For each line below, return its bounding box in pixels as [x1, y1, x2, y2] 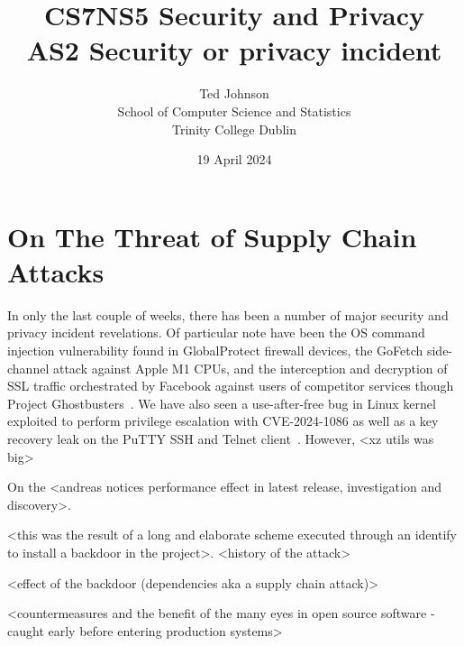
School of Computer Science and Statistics [117, 101, 351, 120]
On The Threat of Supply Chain [7, 217, 417, 254]
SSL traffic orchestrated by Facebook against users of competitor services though [7, 376, 454, 395]
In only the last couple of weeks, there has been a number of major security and [7, 305, 449, 324]
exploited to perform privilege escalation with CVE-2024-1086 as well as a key [7, 411, 439, 430]
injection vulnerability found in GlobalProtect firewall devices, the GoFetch [7, 341, 423, 359]
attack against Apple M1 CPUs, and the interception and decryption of [52, 358, 448, 377]
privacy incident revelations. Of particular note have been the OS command [7, 323, 425, 342]
